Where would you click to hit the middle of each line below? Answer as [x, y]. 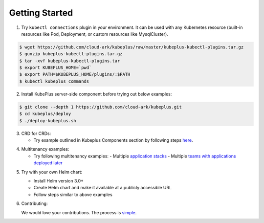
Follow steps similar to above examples [73, 194]
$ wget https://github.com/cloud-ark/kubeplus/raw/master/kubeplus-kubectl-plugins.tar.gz [132, 47]
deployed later [48, 163]
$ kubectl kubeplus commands [54, 81]
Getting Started [41, 13]
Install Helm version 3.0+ [59, 180]
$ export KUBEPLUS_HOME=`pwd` [55, 68]
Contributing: [34, 203]
